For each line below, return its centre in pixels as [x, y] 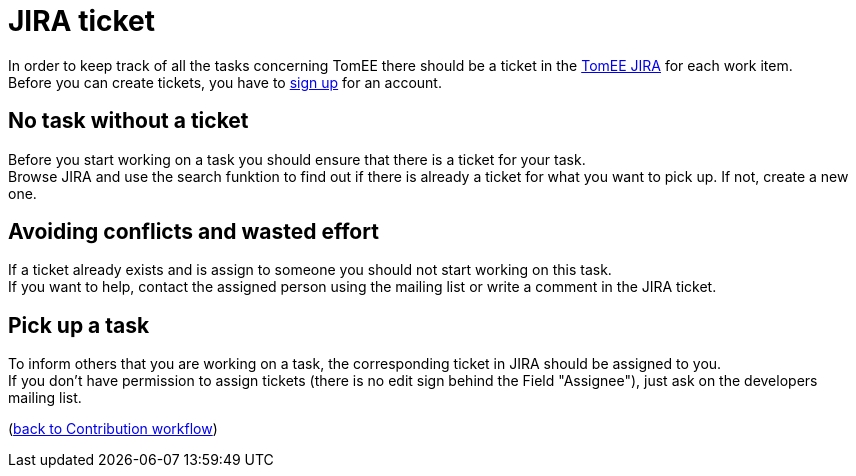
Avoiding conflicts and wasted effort [193, 232]
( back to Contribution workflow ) [113, 429]
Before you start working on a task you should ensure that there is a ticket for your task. [297, 159]
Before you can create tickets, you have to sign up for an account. [225, 82]
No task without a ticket [128, 121]
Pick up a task [79, 325]
